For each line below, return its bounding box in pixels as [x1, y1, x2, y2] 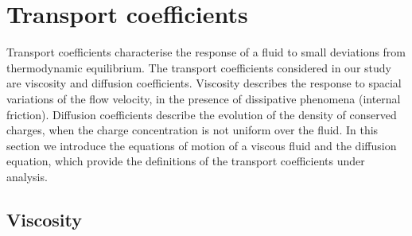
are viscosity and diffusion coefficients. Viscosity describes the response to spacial [6, 75, 402, 91]
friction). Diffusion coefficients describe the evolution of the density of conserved [6, 106, 397, 122]
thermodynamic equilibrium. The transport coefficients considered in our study [6, 59, 391, 75]
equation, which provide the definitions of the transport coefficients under [6, 153, 365, 169]
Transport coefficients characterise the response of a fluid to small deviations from [6, 44, 406, 60]
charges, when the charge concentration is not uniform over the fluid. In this [6, 122, 379, 138]
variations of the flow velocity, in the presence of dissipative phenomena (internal [6, 90, 401, 106]
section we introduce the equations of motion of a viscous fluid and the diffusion [6, 137, 397, 153]
